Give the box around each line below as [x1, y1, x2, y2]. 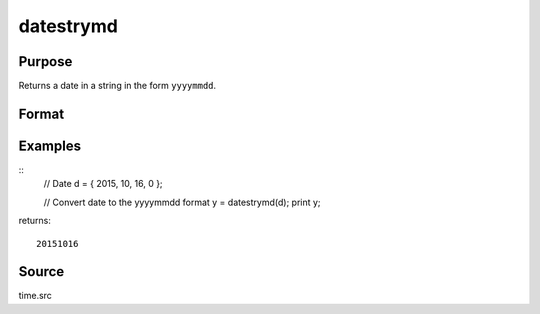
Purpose [18, 53, 73, 70]
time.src [18, 290, 52, 302]
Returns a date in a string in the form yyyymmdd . [18, 80, 217, 92]
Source [18, 263, 65, 280]
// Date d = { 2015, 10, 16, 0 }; [43, 178, 164, 190]
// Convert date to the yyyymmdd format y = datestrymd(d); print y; [43, 196, 321, 208]
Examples [18, 137, 82, 154]
